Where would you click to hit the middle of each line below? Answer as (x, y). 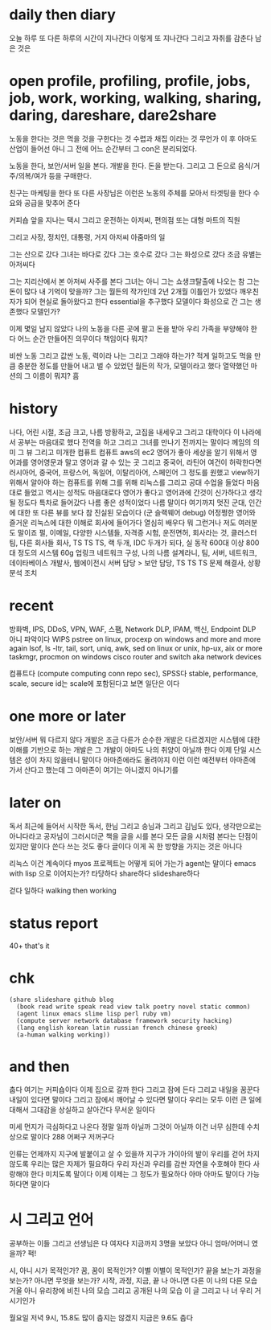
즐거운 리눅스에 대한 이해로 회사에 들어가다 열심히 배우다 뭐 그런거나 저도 (123, 522)
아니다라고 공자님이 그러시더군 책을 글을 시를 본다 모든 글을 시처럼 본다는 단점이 (133, 836)
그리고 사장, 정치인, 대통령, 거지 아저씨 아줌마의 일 (87, 237)
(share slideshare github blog (62, 1000)
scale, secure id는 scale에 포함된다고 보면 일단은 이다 (94, 683)
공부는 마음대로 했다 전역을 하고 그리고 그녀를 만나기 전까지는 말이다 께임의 (134, 442)
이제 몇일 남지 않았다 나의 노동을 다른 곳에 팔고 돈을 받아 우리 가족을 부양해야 (129, 328)
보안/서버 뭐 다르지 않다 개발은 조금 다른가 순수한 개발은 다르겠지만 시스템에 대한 (135, 739)
